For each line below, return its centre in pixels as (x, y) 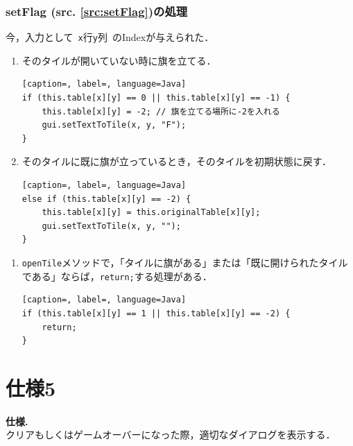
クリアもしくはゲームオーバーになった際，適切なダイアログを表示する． (171, 435)
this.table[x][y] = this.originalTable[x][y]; (151, 213)
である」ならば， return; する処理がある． (117, 276)
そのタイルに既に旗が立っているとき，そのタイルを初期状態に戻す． (177, 161)
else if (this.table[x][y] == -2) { (106, 199)
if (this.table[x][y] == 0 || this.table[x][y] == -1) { (156, 98)
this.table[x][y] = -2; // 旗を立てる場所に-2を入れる (161, 111)
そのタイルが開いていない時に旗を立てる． (119, 60)
